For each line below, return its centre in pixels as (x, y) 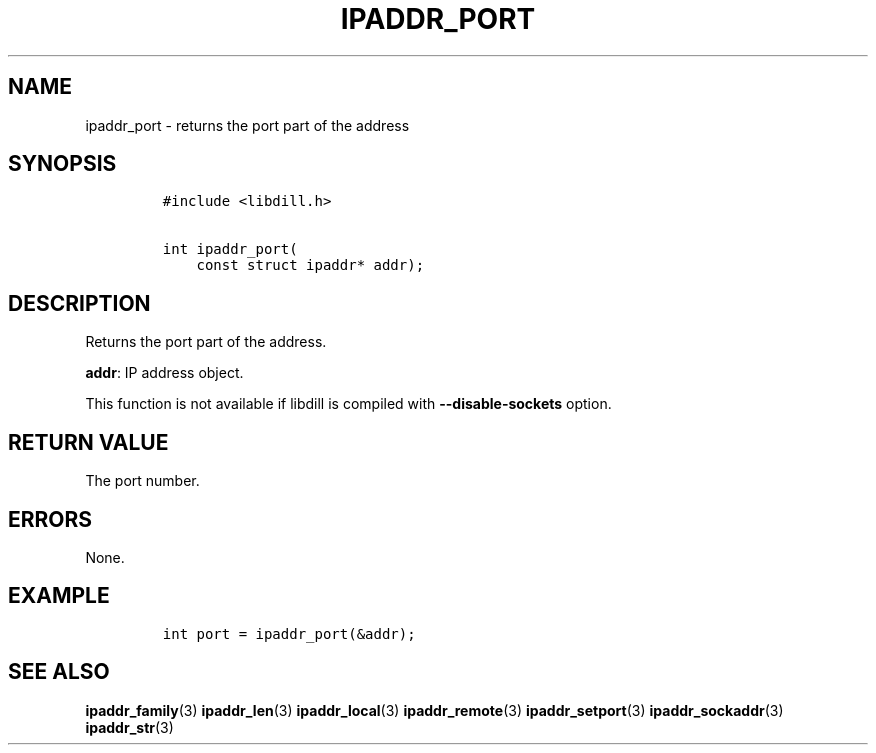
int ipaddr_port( (230, 249)
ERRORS (50, 519)
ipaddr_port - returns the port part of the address (247, 125)
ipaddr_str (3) (129, 727)
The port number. (142, 481)
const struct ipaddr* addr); (310, 265)
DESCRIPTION (79, 303)
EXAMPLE (59, 596)
